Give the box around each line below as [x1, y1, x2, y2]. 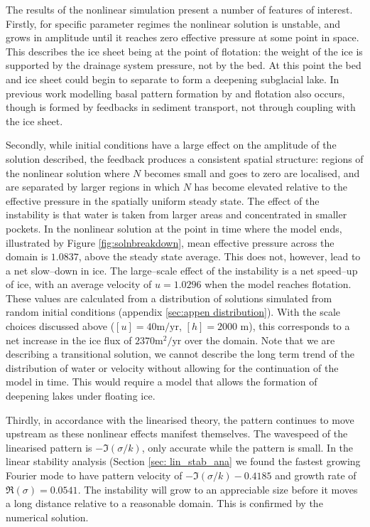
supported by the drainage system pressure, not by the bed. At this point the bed [6, 58, 361, 73]
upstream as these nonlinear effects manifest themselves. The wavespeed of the [6, 426, 348, 441]
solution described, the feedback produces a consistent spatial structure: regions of [6, 151, 364, 166]
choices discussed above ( [6, 319, 115, 334]
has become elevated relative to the [194, 179, 348, 194]
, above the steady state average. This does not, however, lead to [78, 249, 361, 264]
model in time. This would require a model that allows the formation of [6, 374, 317, 389]
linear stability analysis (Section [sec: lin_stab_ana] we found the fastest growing [6, 454, 361, 469]
